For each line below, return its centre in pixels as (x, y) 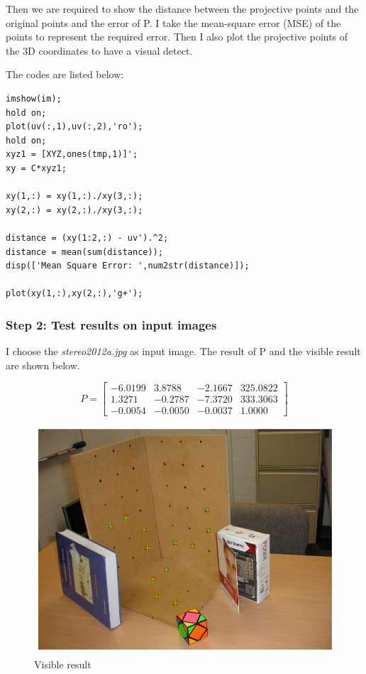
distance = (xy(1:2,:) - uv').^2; (87, 238)
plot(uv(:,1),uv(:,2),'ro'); (74, 127)
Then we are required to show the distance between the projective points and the (182, 9)
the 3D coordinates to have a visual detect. (99, 50)
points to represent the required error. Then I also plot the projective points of (177, 37)
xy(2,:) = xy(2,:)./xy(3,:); (74, 210)
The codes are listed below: (65, 74)
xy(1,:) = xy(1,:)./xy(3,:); (74, 196)
